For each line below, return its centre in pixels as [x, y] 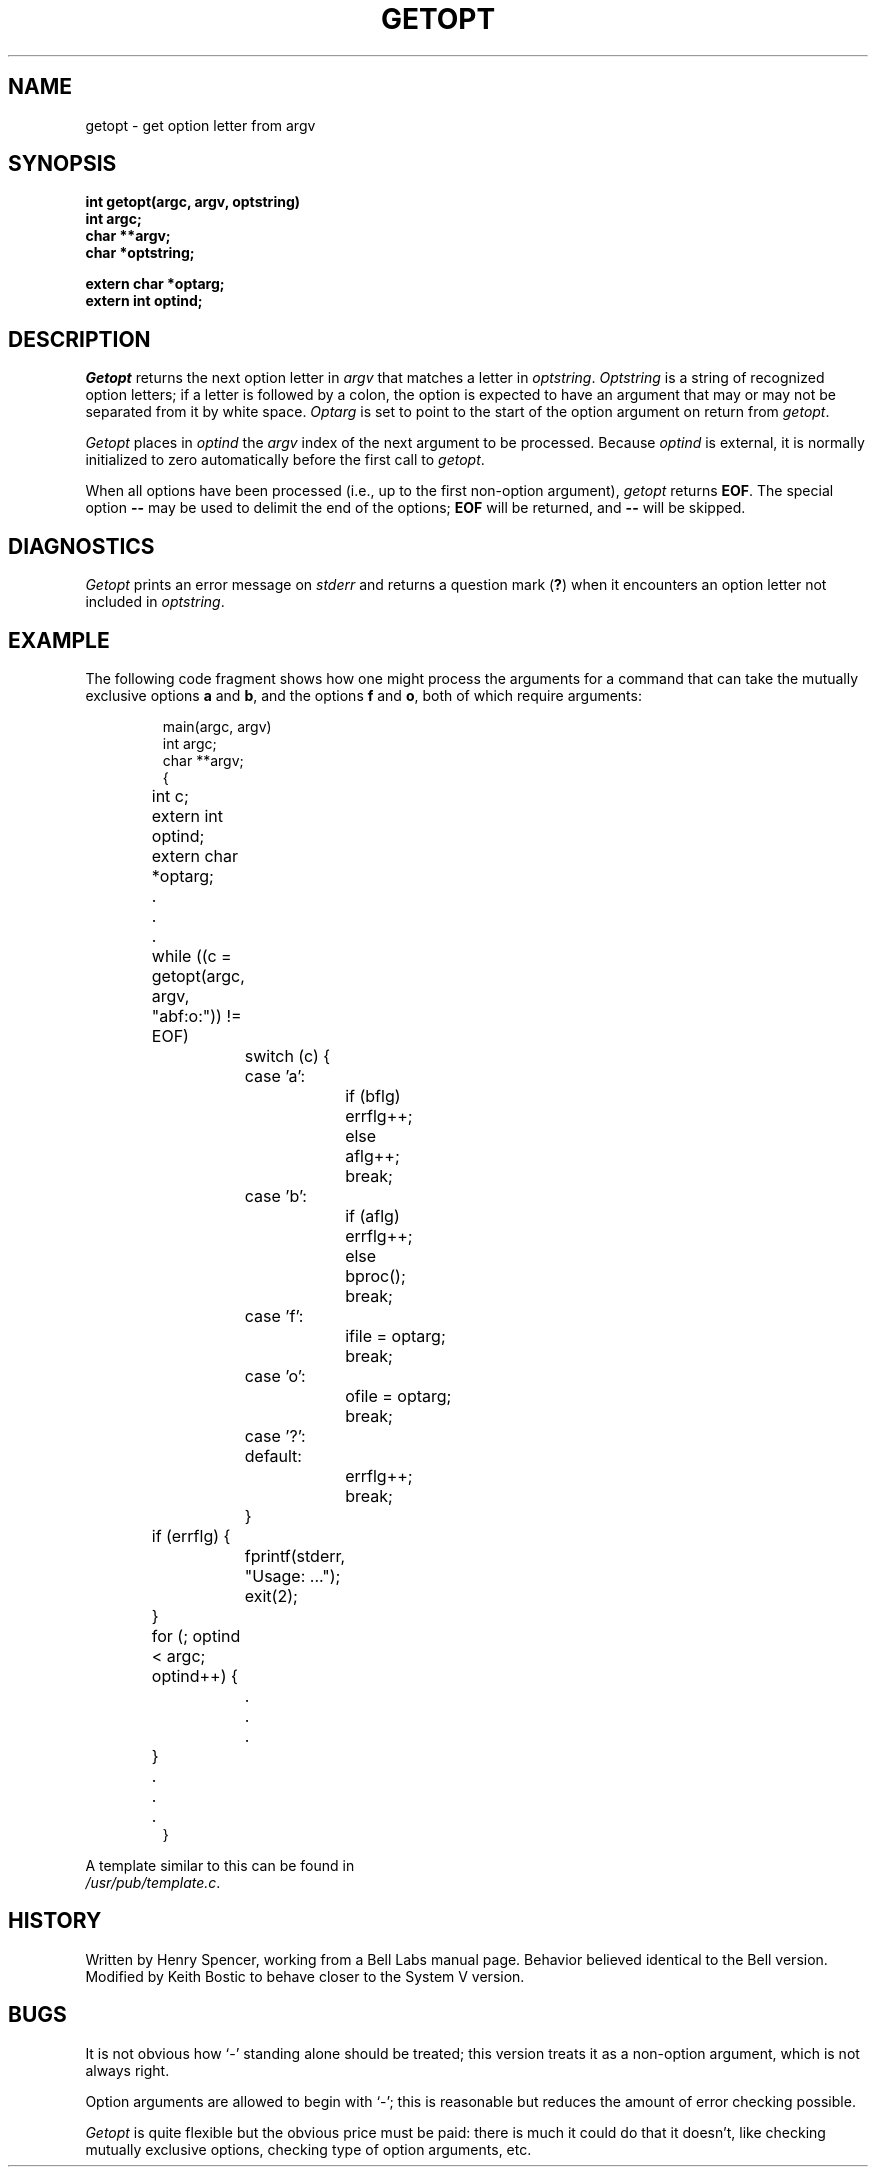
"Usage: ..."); [292, 1575]
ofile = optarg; [398, 1395]
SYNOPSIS [62, 164]
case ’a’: [275, 1075]
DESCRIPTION [79, 339]
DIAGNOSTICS [81, 546]
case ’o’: [275, 1375]
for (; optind [196, 1635]
